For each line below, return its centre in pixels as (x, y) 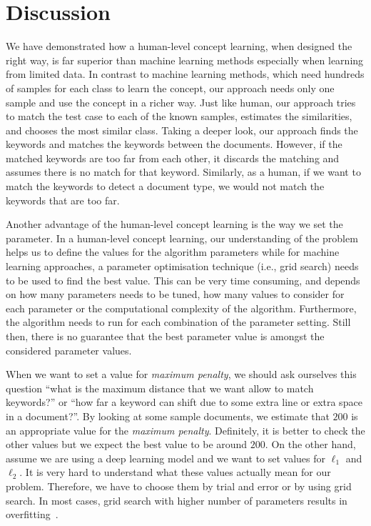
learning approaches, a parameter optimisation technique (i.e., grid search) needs (182, 266)
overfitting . (32, 514)
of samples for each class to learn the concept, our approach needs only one (170, 88)
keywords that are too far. (63, 200)
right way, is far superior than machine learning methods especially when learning (185, 60)
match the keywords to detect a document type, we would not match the (165, 186)
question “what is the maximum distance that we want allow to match (160, 388)
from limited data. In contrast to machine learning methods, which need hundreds (185, 74)
